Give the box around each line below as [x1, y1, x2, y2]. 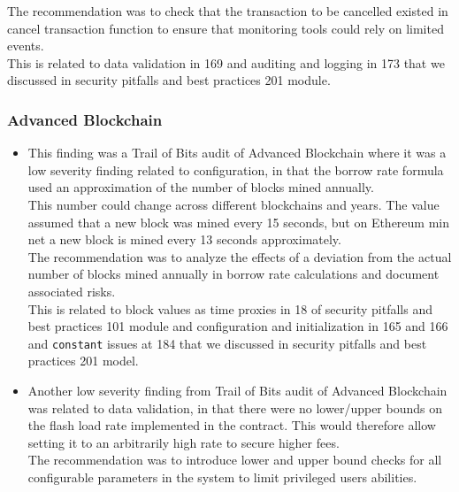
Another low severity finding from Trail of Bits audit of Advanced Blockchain [27, 381, 448, 399]
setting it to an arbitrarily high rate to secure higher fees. [27, 433, 340, 451]
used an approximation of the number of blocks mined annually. [27, 178, 374, 196]
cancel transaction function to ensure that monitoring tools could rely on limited [7, 19, 444, 37]
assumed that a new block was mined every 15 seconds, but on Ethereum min [27, 212, 450, 231]
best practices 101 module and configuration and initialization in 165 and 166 [27, 317, 448, 335]
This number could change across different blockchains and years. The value [27, 195, 440, 213]
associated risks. [27, 281, 116, 300]
